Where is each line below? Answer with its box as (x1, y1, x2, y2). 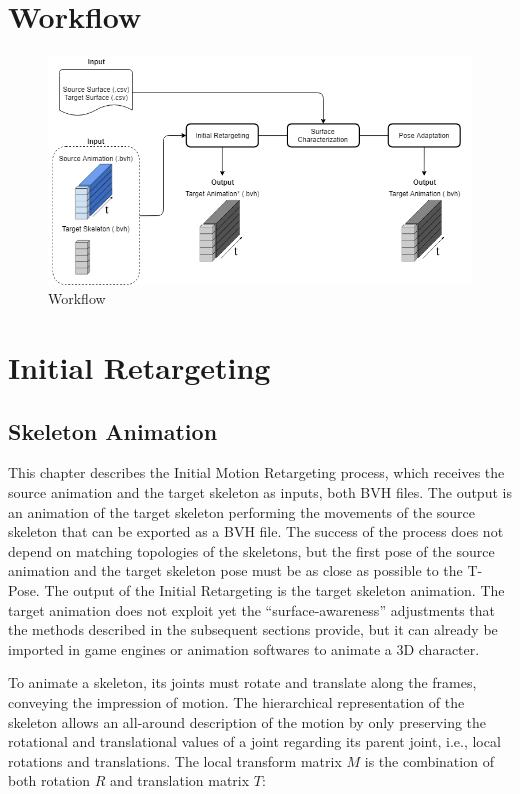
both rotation (8, 770, 91, 791)
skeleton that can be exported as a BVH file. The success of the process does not (8, 521, 504, 542)
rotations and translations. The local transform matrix (8, 750, 342, 771)
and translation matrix (110, 770, 250, 791)
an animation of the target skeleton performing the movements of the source (8, 501, 476, 522)
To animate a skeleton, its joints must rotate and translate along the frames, (8, 672, 477, 693)
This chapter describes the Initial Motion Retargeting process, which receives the (8, 462, 505, 483)
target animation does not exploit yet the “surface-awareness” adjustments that (8, 599, 496, 620)
